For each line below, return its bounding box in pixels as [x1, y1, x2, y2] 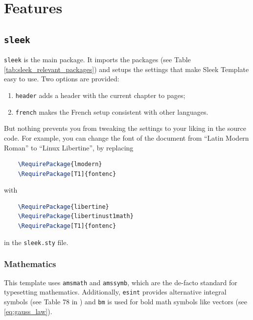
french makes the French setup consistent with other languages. [15, 106, 208, 117]
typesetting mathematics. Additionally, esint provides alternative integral [4, 287, 227, 297]
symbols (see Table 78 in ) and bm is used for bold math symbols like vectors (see [4, 296, 247, 306]
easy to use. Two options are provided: [4, 74, 119, 84]
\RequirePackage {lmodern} [18, 161, 102, 168]
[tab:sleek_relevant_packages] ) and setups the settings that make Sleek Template [4, 64, 249, 74]
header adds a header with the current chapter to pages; [15, 90, 185, 100]
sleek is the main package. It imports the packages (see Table [4, 54, 191, 65]
